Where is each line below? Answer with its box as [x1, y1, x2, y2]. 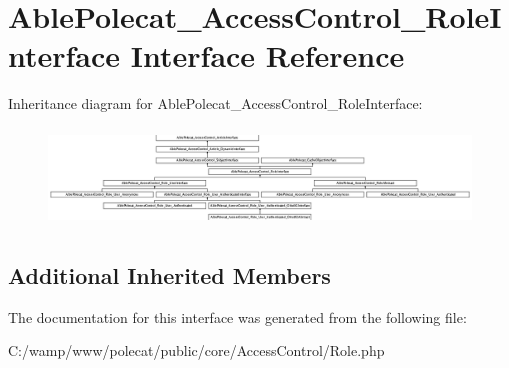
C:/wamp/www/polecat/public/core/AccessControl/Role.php [8, 340, 385, 361]
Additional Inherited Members [8, 260, 331, 291]
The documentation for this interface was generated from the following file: [8, 306, 467, 327]
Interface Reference [130, 35, 405, 76]
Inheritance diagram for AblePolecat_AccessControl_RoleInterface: [8, 93, 423, 114]
